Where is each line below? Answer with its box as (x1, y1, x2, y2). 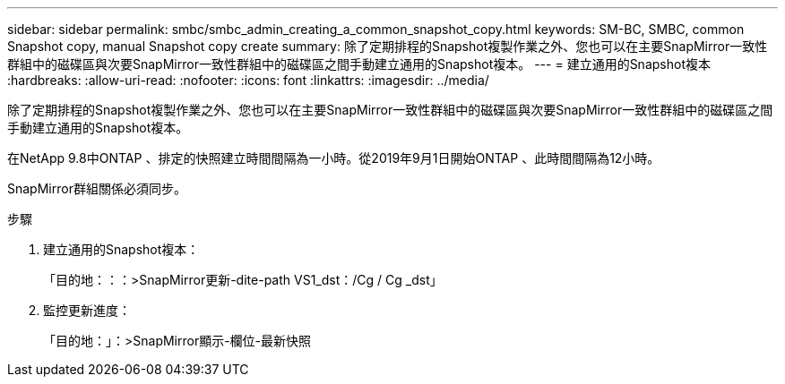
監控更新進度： (43, 303, 131, 318)
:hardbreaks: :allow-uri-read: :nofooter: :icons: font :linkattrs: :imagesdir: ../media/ (7, 73, 489, 88)
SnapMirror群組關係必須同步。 (7, 181, 186, 196)
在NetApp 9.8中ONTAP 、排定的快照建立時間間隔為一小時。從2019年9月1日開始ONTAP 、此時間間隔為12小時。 (7, 150, 660, 166)
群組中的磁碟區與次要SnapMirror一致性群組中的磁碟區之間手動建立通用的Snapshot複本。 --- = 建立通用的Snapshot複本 (7, 56, 711, 72)
